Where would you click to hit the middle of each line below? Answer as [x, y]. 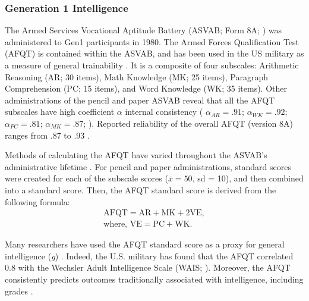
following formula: [37, 201]
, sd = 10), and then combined [248, 178]
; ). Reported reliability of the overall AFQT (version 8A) [188, 123]
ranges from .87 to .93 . [47, 135]
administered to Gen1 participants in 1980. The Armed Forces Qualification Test [152, 41]
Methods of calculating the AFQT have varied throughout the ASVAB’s [136, 155]
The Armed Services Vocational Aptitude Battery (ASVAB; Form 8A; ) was [143, 30]
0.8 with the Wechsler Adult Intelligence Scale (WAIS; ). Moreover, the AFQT [148, 267]
